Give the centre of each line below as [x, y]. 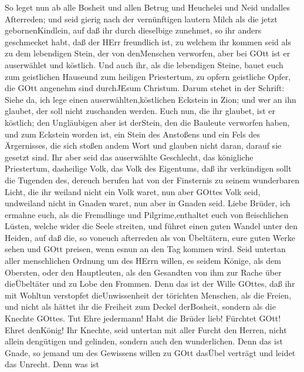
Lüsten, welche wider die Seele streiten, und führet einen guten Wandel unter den [151, 226]
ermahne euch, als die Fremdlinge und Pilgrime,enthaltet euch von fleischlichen [147, 214]
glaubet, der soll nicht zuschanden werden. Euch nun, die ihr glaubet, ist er [140, 111]
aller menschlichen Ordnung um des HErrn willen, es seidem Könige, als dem [143, 261]
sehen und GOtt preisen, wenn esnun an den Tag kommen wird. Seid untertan [145, 249]
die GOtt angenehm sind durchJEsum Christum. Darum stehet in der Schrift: [145, 88]
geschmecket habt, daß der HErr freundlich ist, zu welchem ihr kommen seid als [148, 41]
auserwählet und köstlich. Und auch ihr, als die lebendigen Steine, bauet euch [144, 64]
